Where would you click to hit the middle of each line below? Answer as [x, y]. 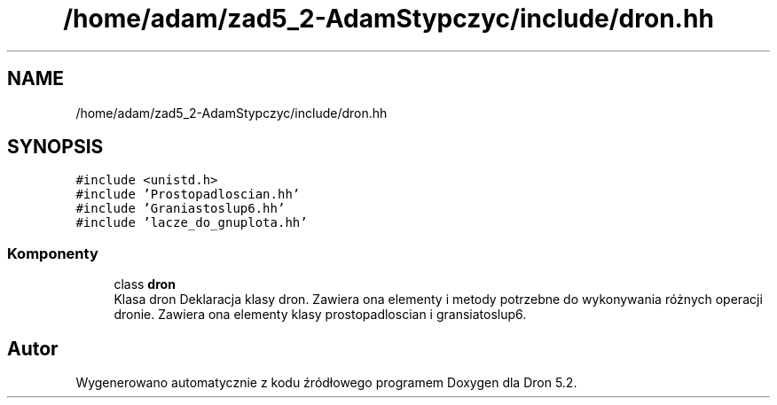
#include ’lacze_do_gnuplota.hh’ [192, 223]
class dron [145, 284]
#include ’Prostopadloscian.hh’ [188, 195]
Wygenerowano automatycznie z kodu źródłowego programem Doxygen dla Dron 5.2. [326, 383]
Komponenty [53, 253]
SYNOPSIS [55, 147]
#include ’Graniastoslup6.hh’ [181, 209]
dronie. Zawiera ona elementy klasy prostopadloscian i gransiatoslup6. [320, 315]
